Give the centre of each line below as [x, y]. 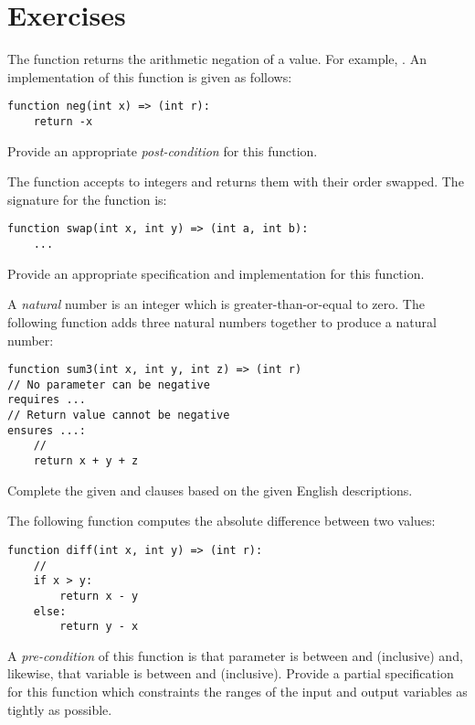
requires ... [47, 400]
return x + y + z [86, 461]
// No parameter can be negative [109, 384]
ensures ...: [47, 430]
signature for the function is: [87, 199]
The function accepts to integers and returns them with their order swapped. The [236, 181]
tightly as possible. [60, 709]
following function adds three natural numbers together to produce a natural [222, 321]
